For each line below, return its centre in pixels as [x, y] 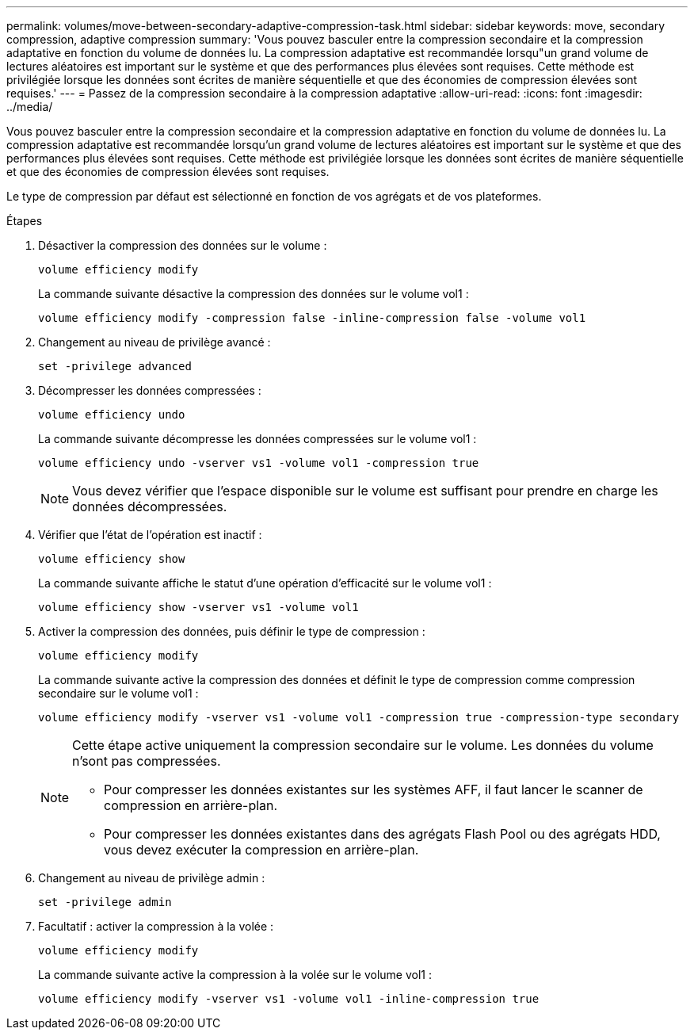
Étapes [25, 221]
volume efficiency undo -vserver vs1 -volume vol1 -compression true [259, 463]
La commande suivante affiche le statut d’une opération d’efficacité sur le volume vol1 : [265, 583]
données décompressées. [150, 507]
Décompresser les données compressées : [150, 390]
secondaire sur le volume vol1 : [118, 693]
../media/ [30, 107]
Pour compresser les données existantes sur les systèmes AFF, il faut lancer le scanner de [374, 789]
